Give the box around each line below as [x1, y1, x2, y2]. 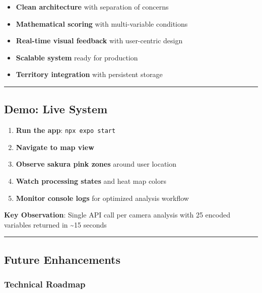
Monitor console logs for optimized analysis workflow [16, 192, 189, 203]
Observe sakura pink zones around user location [16, 159, 177, 169]
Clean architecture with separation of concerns [16, 2, 169, 12]
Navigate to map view [16, 141, 94, 152]
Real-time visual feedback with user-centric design [16, 35, 183, 46]
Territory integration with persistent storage [16, 69, 163, 80]
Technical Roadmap [4, 278, 86, 290]
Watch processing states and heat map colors [16, 176, 167, 186]
